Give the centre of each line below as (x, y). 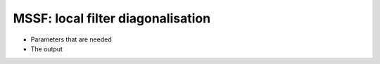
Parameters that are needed (71, 39)
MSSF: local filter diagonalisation (112, 18)
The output (47, 49)
